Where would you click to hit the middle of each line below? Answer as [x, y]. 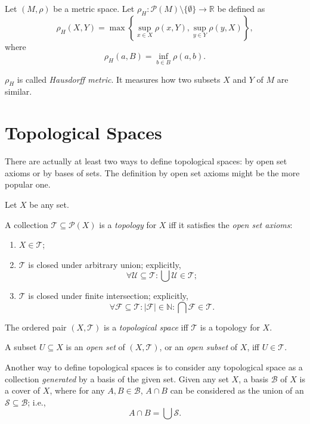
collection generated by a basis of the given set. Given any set [117, 378]
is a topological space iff [146, 327]
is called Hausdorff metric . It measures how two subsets [119, 79]
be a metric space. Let [94, 8]
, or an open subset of [199, 347]
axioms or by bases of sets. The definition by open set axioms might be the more [152, 172]
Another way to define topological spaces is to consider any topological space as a [154, 367]
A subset [21, 347]
